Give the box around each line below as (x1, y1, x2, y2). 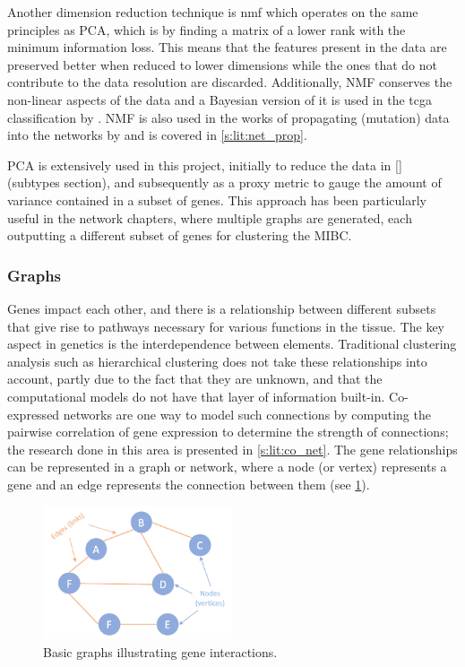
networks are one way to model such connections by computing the (63, 404, 431, 423)
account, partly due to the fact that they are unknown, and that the (7, 369, 383, 388)
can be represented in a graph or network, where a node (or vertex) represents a (7, 457, 447, 476)
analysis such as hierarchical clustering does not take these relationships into (7, 351, 427, 370)
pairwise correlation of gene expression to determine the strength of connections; (7, 422, 449, 441)
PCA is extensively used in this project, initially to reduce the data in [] (7, 155, 402, 174)
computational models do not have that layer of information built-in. (7, 386, 385, 405)
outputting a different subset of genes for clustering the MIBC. (7, 226, 352, 245)
